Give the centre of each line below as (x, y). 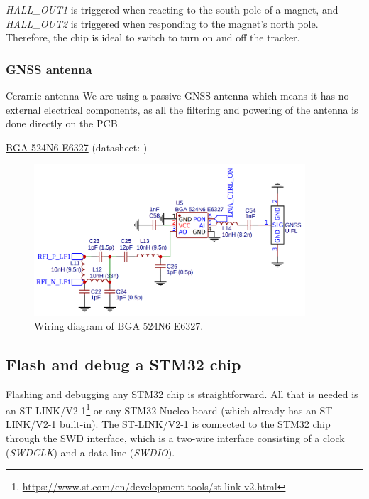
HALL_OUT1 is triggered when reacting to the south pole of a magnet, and (172, 9)
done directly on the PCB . (63, 123)
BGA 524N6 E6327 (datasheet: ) (77, 147)
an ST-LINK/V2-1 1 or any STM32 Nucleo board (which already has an (161, 409)
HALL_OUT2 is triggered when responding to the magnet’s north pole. (162, 23)
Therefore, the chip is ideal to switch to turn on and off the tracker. (153, 37)
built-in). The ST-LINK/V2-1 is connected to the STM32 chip (195, 424)
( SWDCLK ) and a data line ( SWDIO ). (90, 452)
